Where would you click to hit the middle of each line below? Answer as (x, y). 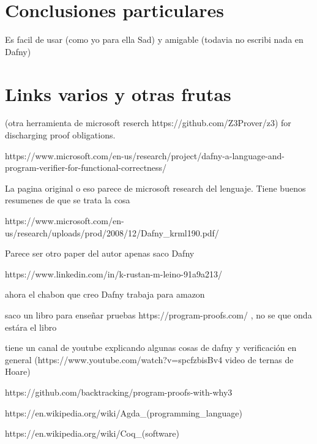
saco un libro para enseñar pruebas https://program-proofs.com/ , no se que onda (158, 314)
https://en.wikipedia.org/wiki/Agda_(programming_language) (124, 412)
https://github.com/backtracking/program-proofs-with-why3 (119, 392)
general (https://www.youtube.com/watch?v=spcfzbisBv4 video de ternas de (149, 359)
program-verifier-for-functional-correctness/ (86, 167)
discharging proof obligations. (60, 135)
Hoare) (18, 371)
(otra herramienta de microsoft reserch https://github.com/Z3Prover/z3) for (148, 123)
